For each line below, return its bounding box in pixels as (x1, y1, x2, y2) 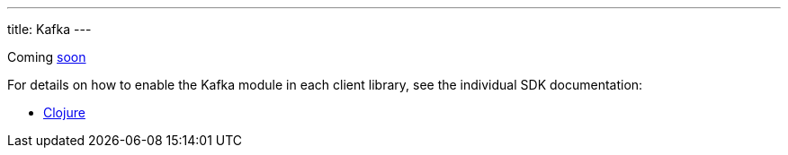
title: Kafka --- (7, 22, 92, 37)
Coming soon (7, 49, 86, 65)
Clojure (43, 105, 85, 120)
